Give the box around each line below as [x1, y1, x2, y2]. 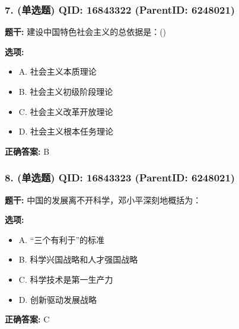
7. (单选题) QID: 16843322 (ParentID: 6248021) [5, 2, 235, 17]
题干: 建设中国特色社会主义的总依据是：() [5, 25, 167, 38]
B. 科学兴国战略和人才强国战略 [18, 253, 138, 266]
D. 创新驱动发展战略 [18, 293, 97, 305]
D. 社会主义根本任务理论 [18, 125, 114, 138]
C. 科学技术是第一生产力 [18, 273, 113, 285]
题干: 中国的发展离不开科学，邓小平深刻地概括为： [5, 193, 202, 206]
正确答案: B [5, 145, 50, 157]
